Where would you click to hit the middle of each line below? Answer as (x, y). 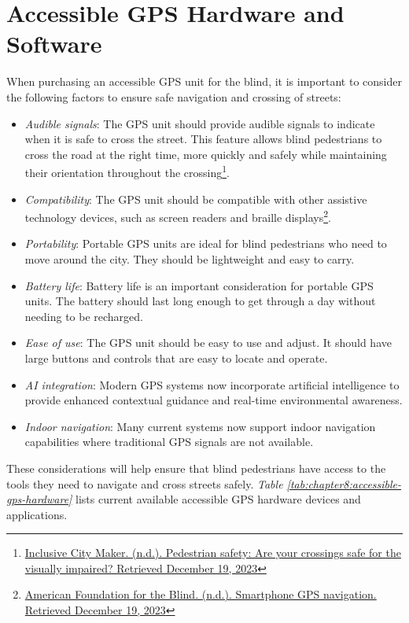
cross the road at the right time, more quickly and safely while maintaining (206, 154)
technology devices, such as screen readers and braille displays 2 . (178, 216)
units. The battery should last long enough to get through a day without (200, 301)
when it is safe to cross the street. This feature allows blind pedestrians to (203, 139)
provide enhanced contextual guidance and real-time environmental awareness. (214, 400)
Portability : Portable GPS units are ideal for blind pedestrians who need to (206, 243)
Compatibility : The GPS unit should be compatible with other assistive (196, 199)
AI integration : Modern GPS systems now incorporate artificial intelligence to (212, 384)
